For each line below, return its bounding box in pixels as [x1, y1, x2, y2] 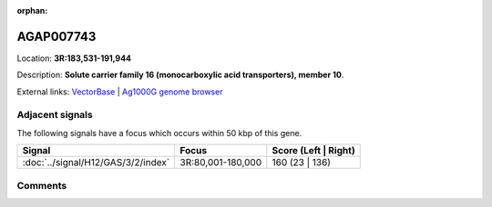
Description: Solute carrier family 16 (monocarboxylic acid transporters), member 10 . [16, 69, 344, 81]
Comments [16, 179, 67, 192]
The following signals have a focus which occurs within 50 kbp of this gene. [16, 127, 302, 138]
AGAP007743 [16, 28, 97, 44]
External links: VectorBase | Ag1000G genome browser [16, 86, 223, 97]
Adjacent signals [16, 109, 93, 122]
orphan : [16, 5, 48, 15]
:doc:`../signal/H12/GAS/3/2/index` [22, 156, 170, 169]
